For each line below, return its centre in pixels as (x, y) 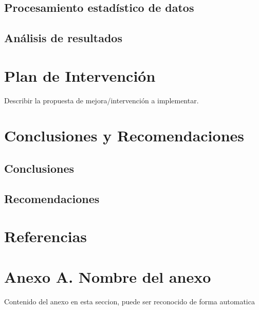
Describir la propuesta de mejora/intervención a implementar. (101, 100)
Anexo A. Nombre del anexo (108, 276)
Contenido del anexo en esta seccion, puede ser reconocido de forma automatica (129, 301)
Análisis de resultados (63, 38)
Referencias (46, 236)
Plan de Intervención (80, 75)
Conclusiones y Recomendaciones (124, 135)
